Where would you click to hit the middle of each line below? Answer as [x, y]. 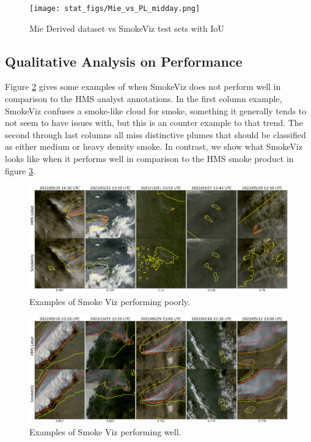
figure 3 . [20, 170]
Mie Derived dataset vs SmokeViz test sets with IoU [127, 28]
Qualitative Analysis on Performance [124, 61]
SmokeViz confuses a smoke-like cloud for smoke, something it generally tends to [156, 110]
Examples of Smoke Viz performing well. [105, 432]
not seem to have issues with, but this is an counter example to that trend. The [154, 123]
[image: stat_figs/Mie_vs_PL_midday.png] [115, 9]
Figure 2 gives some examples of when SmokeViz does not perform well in [143, 87]
